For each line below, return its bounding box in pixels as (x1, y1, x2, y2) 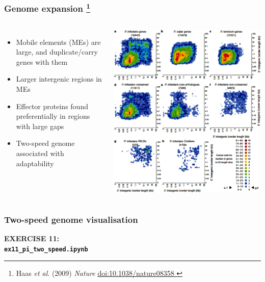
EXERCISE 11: (4, 233, 60, 243)
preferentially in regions (16, 111, 90, 121)
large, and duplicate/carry (16, 46, 98, 57)
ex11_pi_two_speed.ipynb (4, 245, 88, 253)
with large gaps (16, 120, 64, 131)
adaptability (16, 158, 54, 168)
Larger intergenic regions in (16, 73, 102, 84)
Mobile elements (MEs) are (16, 36, 101, 47)
